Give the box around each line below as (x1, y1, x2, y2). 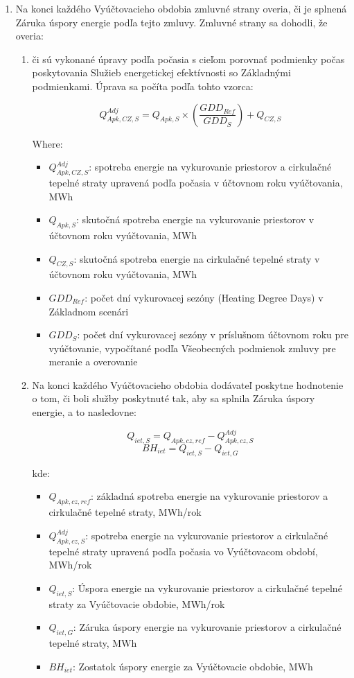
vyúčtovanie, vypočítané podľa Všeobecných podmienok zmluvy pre (48, 340, 336, 355)
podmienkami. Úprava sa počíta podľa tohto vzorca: (32, 78, 254, 93)
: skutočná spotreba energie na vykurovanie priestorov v (76, 212, 315, 227)
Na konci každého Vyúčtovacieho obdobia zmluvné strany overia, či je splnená (15, 1, 347, 15)
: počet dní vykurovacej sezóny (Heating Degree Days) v (85, 290, 324, 304)
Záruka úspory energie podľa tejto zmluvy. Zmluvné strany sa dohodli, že (15, 15, 328, 29)
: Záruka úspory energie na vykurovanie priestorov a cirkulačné (73, 620, 342, 634)
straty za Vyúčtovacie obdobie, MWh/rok (48, 596, 225, 611)
